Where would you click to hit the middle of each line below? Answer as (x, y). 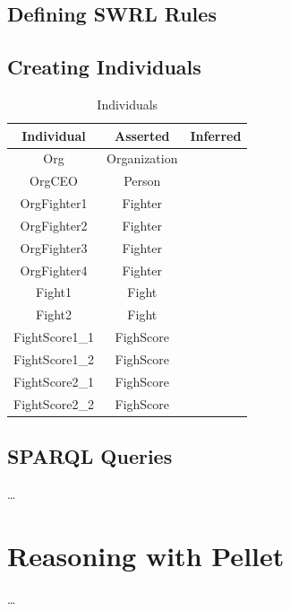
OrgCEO (54, 181)
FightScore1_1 (54, 337)
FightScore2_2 (54, 403)
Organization (142, 158)
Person (142, 181)
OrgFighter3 (54, 247)
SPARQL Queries (90, 456)
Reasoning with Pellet (146, 555)
